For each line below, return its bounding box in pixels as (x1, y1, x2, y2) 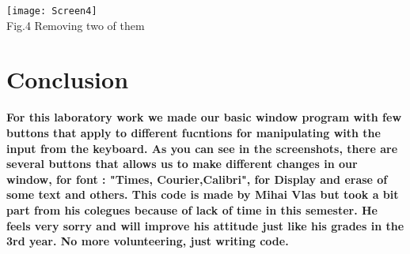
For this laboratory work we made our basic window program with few (6, 109, 402, 125)
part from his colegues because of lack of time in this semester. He (6, 201, 378, 218)
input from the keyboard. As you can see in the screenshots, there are (6, 140, 398, 156)
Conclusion (6, 63, 129, 95)
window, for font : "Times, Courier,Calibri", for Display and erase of (6, 170, 388, 187)
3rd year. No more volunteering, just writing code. (6, 233, 289, 249)
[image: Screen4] (6, 6, 97, 17)
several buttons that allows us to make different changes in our (6, 155, 358, 172)
